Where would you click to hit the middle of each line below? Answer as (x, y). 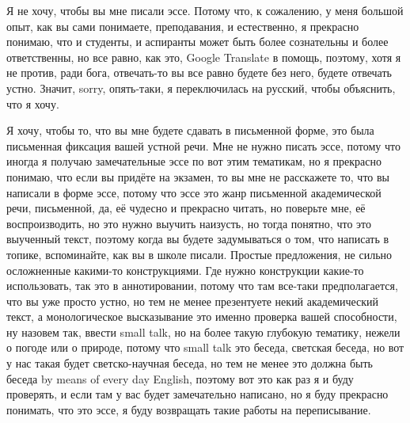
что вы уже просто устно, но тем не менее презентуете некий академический (193, 301)
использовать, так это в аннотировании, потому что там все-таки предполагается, (202, 286)
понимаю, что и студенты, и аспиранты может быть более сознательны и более (197, 42)
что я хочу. (33, 103)
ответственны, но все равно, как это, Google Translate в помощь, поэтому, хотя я (204, 57)
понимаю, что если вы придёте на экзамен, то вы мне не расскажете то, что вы (198, 176)
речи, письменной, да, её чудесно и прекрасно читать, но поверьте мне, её (186, 208)
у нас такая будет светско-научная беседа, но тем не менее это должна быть (190, 363)
